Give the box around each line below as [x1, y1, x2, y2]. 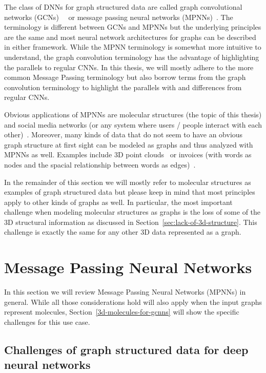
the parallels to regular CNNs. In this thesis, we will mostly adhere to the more [4, 61, 254, 72]
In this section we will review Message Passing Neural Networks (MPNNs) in [4, 286, 246, 297]
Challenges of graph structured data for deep [4, 341, 249, 357]
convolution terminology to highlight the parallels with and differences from [4, 81, 242, 92]
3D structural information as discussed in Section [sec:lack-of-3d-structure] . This [4, 216, 257, 227]
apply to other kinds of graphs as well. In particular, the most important [4, 196, 233, 207]
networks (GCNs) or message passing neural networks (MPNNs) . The [4, 11, 233, 22]
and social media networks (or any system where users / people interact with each [4, 119, 262, 130]
